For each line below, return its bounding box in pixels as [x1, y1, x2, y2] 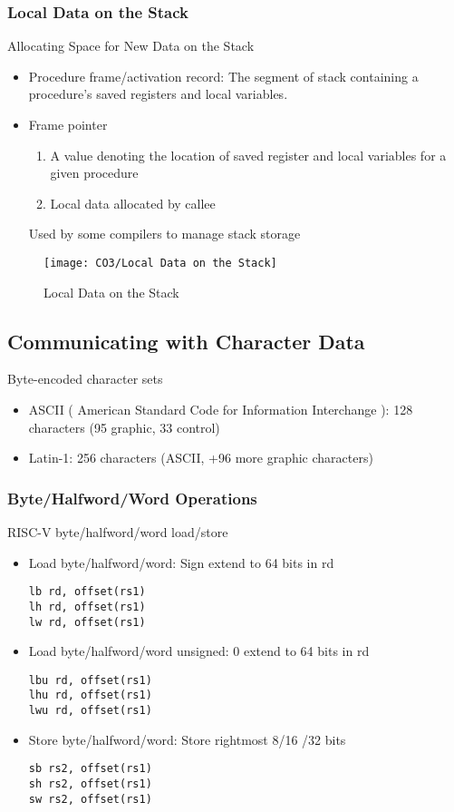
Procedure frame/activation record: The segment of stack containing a [28, 66, 419, 85]
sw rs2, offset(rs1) [28, 792, 152, 806]
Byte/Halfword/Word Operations [7, 486, 257, 509]
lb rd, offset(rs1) [28, 585, 146, 599]
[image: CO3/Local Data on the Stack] [43, 256, 277, 269]
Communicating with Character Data [7, 327, 365, 355]
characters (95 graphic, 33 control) [28, 417, 220, 436]
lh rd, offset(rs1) [28, 600, 146, 613]
